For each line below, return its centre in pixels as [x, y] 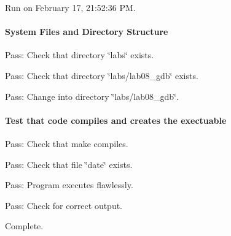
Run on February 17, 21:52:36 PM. [70, 7]
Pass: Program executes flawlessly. [69, 185]
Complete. [24, 226]
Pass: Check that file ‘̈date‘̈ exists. [69, 164]
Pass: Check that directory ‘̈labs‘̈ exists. [80, 55]
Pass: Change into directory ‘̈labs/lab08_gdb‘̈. [92, 96]
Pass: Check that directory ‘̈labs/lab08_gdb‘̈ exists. [102, 75]
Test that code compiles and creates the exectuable [116, 120]
